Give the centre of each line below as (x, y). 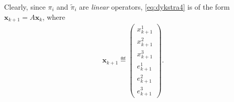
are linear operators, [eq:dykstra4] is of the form (154, 7)
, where (54, 16)
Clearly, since (25, 7)
